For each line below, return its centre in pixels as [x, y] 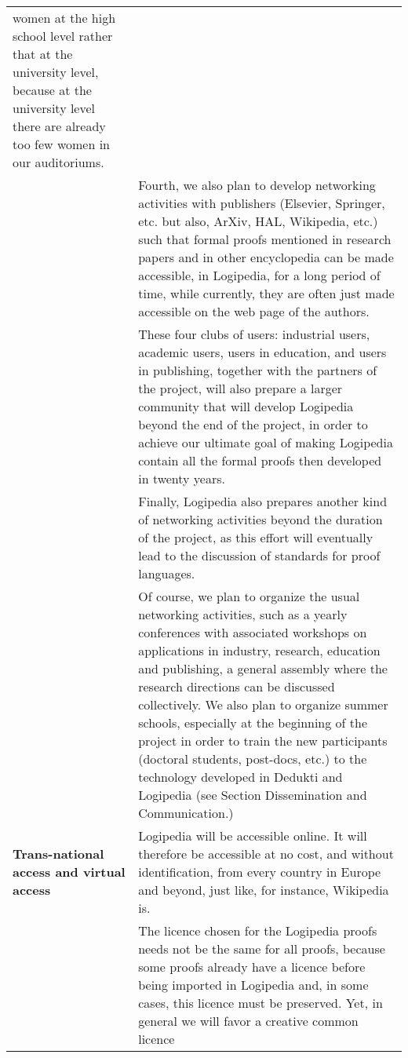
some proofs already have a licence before [252, 967]
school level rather [63, 36]
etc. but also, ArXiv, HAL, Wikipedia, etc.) [258, 221]
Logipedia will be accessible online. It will [253, 835]
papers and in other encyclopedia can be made [266, 257]
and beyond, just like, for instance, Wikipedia [264, 890]
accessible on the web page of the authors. [254, 311]
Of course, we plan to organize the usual [249, 596]
